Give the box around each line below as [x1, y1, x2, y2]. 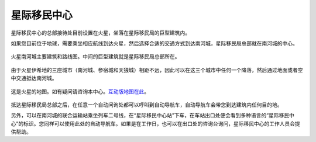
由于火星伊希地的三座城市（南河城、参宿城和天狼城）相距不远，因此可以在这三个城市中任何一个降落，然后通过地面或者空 [11, 66, 303, 73]
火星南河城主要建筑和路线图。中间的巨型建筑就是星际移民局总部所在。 [11, 53, 180, 60]
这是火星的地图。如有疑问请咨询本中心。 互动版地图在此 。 [11, 88, 149, 95]
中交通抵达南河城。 [11, 75, 57, 82]
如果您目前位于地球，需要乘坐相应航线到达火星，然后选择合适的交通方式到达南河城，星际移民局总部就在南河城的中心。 [11, 40, 298, 47]
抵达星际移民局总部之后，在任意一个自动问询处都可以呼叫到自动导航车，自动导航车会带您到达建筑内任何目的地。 [11, 101, 283, 108]
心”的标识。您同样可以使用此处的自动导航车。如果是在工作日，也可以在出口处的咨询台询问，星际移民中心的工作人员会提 [11, 120, 301, 127]
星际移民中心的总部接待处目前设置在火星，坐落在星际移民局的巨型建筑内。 [11, 29, 190, 36]
